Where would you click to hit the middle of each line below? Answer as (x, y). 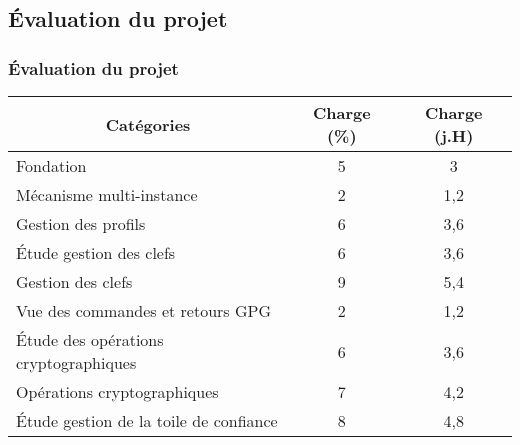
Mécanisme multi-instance (107, 194)
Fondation (51, 165)
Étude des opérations (90, 339)
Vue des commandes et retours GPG (143, 310)
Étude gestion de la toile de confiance (147, 420)
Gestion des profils (81, 223)
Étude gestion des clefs (96, 252)
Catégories (148, 124)
